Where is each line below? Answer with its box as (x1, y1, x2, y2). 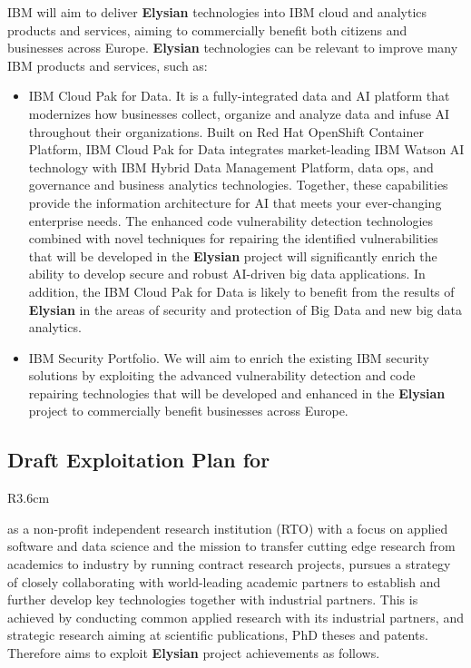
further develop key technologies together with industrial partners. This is (7, 590, 418, 609)
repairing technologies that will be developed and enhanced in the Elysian (28, 383, 446, 402)
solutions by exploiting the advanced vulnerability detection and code (28, 366, 416, 385)
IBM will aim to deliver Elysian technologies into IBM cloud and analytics (7, 3, 427, 21)
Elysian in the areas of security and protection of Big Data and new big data (28, 300, 463, 319)
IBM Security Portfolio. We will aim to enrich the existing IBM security (28, 348, 429, 367)
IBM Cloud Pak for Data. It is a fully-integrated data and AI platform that (28, 86, 450, 105)
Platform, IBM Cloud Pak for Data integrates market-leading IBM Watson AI (28, 140, 465, 159)
